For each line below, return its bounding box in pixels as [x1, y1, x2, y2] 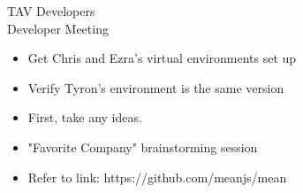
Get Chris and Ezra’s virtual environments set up [27, 49, 297, 67]
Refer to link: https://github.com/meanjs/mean [27, 167, 287, 186]
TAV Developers [7, 2, 95, 19]
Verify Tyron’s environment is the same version [27, 78, 284, 96]
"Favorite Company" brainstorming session [27, 137, 258, 156]
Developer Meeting [7, 19, 109, 37]
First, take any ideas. [27, 108, 142, 127]
